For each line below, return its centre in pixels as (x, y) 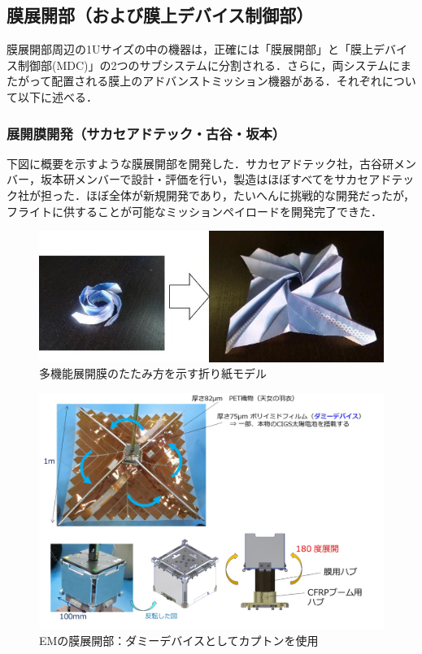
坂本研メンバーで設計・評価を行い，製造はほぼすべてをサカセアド (216, 179)
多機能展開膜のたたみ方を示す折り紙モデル (153, 373)
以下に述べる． (57, 96)
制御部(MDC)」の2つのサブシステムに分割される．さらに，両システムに (209, 65)
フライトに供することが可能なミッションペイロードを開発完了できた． (194, 211)
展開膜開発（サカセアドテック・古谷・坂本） (146, 133)
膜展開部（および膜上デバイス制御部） (160, 15)
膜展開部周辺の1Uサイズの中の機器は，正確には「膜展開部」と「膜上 (190, 49)
